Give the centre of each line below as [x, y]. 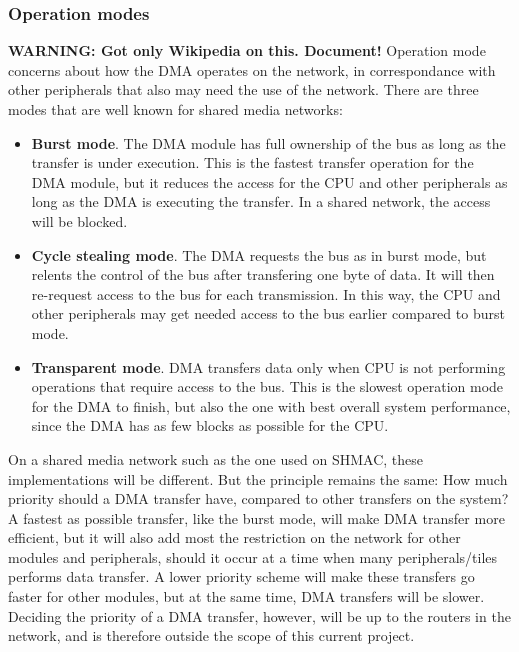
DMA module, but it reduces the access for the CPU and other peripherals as [269, 181]
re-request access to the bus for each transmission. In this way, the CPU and [266, 293]
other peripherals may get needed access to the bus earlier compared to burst [268, 313]
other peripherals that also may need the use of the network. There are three [243, 89]
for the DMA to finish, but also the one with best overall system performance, [271, 405]
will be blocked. [79, 220]
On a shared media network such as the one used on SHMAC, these [215, 458]
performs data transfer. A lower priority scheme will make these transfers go [241, 576]
